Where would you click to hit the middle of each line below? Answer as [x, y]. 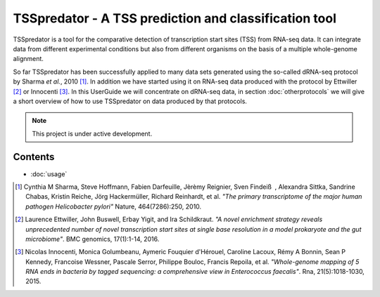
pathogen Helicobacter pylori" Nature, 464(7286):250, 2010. [114, 206]
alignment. [28, 59]
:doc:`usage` [49, 174]
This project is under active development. [92, 133]
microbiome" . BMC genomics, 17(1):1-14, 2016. [93, 239]
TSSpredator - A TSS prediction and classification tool [175, 18]
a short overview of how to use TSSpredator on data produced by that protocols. [130, 101]
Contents [34, 157]
